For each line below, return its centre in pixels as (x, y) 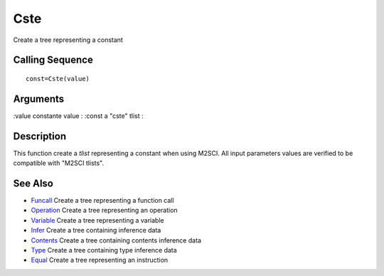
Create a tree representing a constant (68, 40)
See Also (33, 183)
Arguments (39, 99)
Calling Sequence (53, 60)
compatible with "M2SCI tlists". (59, 163)
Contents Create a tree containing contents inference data (116, 240)
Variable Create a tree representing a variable (97, 220)
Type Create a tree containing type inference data (104, 250)
